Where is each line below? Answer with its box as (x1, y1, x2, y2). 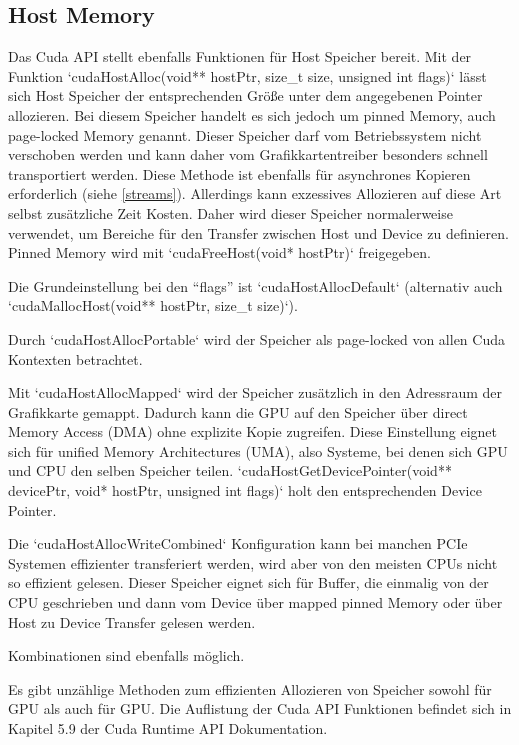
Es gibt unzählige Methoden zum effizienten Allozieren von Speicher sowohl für (8, 678, 492, 699)
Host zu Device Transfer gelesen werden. (8, 611, 256, 632)
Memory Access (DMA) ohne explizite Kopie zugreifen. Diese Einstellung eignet (8, 421, 497, 442)
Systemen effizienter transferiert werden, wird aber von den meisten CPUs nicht (8, 552, 498, 573)
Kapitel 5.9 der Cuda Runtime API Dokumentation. (8, 718, 328, 739)
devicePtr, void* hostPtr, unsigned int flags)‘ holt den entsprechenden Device (8, 480, 482, 501)
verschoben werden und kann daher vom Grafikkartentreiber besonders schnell (8, 144, 488, 165)
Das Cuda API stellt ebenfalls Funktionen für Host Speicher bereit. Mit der (8, 46, 472, 67)
